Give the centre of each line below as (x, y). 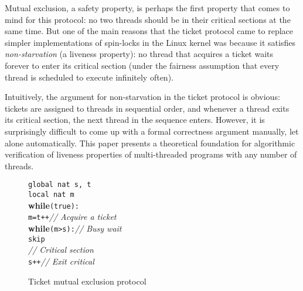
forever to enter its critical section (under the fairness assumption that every (142, 65)
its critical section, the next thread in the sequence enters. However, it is (135, 120)
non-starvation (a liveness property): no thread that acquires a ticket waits (139, 54)
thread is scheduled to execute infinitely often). (89, 77)
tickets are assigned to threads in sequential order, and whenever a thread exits (147, 108)
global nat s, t (60, 185)
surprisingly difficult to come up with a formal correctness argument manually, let (152, 131)
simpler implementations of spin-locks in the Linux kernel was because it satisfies (150, 42)
